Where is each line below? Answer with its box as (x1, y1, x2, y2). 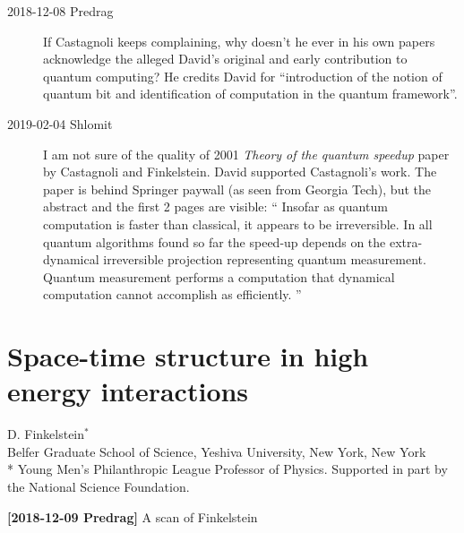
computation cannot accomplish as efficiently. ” (43, 285, 302, 304)
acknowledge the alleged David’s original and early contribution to (43, 49, 408, 68)
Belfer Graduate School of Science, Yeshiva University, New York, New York (7, 442, 426, 460)
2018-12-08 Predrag (7, 2, 114, 20)
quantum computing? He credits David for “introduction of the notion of (43, 66, 443, 85)
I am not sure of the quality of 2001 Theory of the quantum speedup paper (43, 144, 450, 163)
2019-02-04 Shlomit (7, 114, 113, 133)
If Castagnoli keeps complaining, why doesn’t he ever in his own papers (43, 31, 435, 50)
